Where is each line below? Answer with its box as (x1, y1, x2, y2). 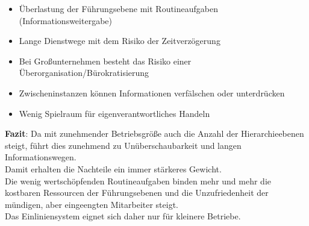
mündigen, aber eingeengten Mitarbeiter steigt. (5, 198, 178, 210)
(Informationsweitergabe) (19, 14, 112, 27)
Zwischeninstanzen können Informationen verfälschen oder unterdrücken (19, 86, 285, 99)
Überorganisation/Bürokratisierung (19, 66, 149, 79)
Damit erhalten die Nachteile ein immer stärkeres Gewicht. (5, 162, 222, 175)
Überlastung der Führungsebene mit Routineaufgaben (19, 2, 218, 14)
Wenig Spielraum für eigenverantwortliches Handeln (19, 107, 210, 119)
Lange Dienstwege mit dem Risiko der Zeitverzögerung (19, 34, 220, 47)
